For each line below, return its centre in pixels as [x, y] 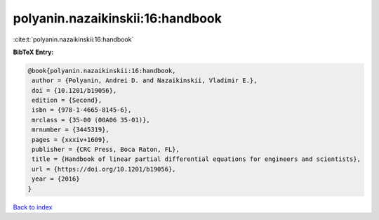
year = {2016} [56, 179]
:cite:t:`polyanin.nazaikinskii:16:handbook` [73, 39]
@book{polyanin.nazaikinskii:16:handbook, [102, 71]
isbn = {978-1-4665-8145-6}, [82, 110]
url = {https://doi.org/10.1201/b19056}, [104, 169]
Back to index [33, 207]
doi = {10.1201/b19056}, [74, 90]
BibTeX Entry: [33, 52]
